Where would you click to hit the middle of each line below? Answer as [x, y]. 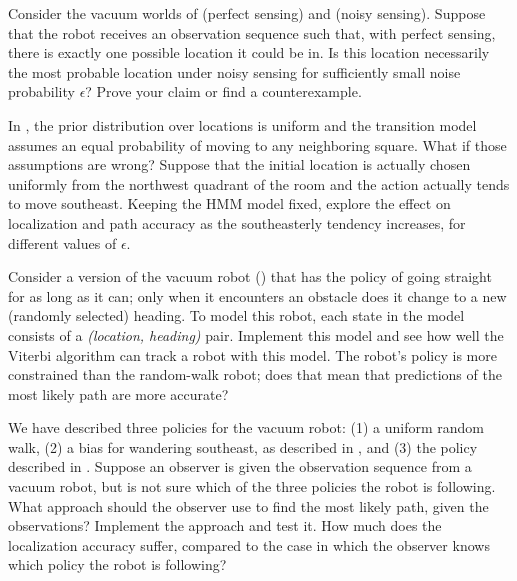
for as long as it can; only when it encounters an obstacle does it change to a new [257, 295]
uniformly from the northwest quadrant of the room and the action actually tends [259, 183]
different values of [62, 242]
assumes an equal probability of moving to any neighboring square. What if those [257, 144]
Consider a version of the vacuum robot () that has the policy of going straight [250, 276]
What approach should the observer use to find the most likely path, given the [248, 505]
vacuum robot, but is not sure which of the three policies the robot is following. [252, 486]
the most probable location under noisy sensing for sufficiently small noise [234, 71]
